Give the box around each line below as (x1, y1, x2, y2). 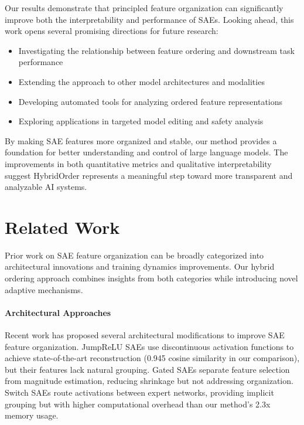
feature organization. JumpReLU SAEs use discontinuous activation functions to (5, 340, 294, 352)
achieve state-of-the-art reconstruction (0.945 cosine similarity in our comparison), (5, 352, 300, 364)
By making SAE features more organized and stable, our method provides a (5, 134, 277, 147)
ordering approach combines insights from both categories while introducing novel (5, 272, 298, 284)
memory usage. (5, 409, 59, 421)
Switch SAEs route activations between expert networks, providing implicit (5, 386, 274, 398)
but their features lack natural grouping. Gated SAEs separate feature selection (5, 363, 290, 375)
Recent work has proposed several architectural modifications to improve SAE (5, 329, 285, 341)
